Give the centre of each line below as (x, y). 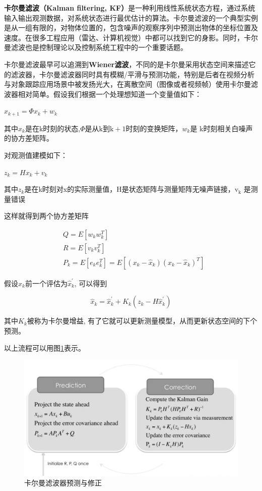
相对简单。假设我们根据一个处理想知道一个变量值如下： (110, 94)
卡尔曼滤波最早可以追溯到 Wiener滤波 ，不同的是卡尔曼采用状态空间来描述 (126, 64)
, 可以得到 (91, 283)
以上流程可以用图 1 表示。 (45, 347)
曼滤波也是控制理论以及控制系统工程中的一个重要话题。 (96, 47)
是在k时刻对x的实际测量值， (71, 189)
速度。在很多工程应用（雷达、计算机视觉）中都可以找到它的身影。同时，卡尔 (131, 37)
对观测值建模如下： (36, 155)
